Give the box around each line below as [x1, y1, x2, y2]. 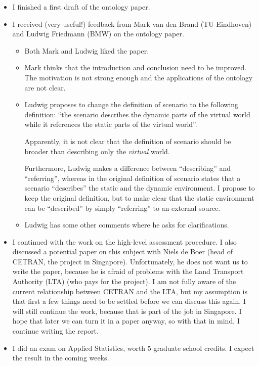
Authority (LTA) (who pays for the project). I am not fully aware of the [12, 276, 236, 287]
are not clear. [24, 82, 66, 93]
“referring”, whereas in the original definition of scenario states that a [24, 172, 241, 183]
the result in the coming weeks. [12, 352, 109, 363]
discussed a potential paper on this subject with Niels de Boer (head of [12, 246, 233, 257]
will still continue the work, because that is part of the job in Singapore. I [12, 305, 242, 316]
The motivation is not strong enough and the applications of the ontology [24, 72, 253, 82]
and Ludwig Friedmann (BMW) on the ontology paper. [12, 28, 184, 39]
